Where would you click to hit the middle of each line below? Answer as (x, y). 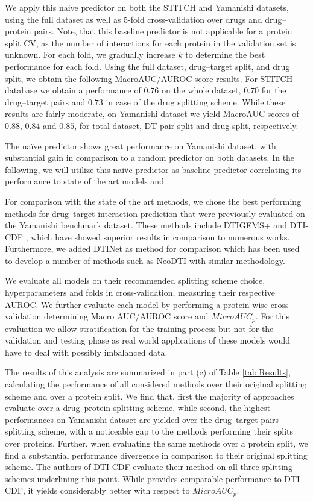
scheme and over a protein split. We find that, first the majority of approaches (150, 396)
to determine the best (225, 55)
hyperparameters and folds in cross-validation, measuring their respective (140, 293)
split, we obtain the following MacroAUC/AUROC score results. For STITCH (149, 78)
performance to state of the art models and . (87, 181)
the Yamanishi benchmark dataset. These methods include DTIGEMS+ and (146, 225)
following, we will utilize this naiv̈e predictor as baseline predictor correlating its (153, 169)
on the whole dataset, (201, 90)
